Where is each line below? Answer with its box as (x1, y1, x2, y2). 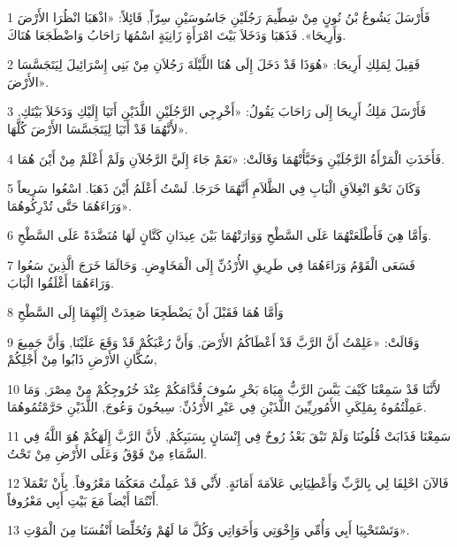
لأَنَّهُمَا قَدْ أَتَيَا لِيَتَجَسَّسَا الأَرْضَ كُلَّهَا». (7, 119, 188, 137)
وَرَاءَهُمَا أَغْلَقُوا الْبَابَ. (7, 273, 114, 291)
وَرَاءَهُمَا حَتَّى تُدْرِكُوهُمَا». (7, 196, 132, 214)
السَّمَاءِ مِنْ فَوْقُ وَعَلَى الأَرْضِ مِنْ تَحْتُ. (7, 443, 208, 462)
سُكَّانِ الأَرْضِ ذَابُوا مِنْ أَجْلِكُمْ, (7, 350, 157, 368)
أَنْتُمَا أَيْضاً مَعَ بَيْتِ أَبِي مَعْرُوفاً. (7, 490, 159, 509)
